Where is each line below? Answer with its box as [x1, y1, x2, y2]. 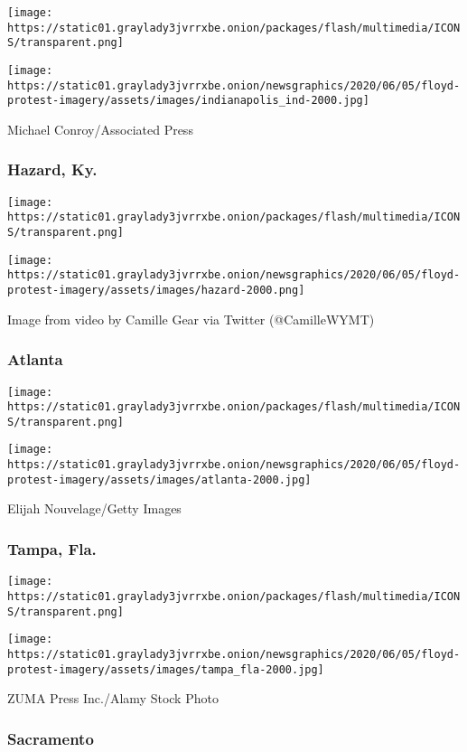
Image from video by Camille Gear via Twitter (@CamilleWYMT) [7, 309, 375, 328]
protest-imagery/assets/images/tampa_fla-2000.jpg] [7, 663, 324, 676]
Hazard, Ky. [7, 158, 98, 181]
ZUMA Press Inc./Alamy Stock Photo [7, 689, 219, 708]
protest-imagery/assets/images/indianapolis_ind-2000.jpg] [7, 94, 369, 108]
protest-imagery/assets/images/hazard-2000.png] [7, 284, 305, 297]
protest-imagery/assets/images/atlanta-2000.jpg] [7, 473, 312, 486]
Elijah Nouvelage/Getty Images [7, 499, 182, 518]
